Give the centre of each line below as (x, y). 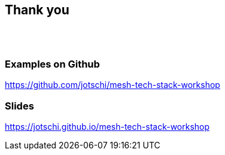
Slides (19, 106)
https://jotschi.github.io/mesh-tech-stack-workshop (107, 126)
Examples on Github (52, 64)
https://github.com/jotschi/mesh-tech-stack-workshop (113, 85)
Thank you (37, 10)
